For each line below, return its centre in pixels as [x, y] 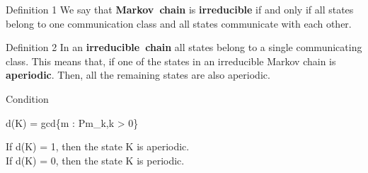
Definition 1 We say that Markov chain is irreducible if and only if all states [180, 9]
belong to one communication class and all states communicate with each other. [179, 23]
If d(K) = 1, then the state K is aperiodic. [98, 146]
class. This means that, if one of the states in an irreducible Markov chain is [171, 61]
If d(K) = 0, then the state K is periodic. [95, 160]
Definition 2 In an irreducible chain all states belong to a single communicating [184, 47]
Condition [27, 98]
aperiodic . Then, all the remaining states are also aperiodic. [138, 75]
